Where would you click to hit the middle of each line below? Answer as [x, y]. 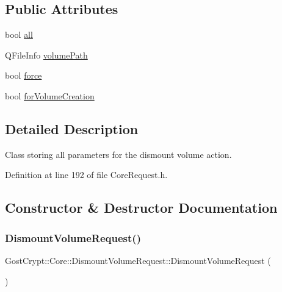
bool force [23, 75]
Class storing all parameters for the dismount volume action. [118, 154]
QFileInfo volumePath [46, 55]
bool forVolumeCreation [50, 95]
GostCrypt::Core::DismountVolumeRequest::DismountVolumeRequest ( [138, 260]
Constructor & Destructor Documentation [141, 208]
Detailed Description [72, 128]
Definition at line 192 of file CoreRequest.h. [86, 175]
